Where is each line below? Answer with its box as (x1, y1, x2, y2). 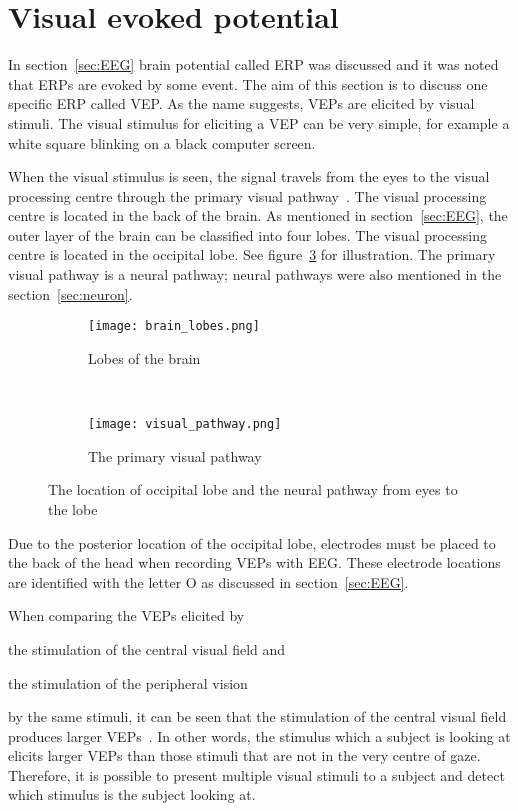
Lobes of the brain (88, 347, 201, 368)
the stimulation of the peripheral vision (8, 672, 248, 693)
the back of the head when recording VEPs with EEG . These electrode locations (8, 552, 501, 573)
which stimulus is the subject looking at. (8, 784, 256, 805)
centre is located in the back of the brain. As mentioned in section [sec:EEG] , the (8, 205, 508, 226)
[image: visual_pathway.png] (88, 417, 282, 432)
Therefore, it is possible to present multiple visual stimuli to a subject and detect (8, 764, 505, 785)
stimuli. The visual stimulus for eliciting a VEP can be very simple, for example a (8, 112, 510, 133)
